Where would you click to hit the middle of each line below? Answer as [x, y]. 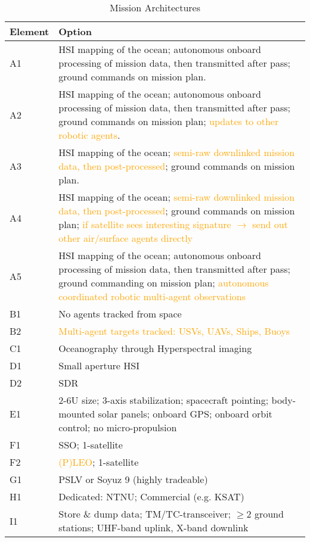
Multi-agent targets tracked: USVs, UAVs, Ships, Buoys [174, 331]
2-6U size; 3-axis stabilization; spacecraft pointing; [164, 400]
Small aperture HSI [99, 365]
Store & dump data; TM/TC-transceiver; [145, 514]
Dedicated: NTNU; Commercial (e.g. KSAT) [151, 496]
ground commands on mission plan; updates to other [169, 121]
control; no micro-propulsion [118, 427]
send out [270, 224]
